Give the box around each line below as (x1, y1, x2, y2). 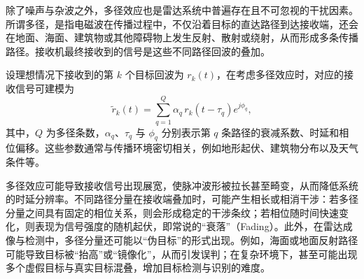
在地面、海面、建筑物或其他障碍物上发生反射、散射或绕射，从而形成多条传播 (6, 30, 358, 45)
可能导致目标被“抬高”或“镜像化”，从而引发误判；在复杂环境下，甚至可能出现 (6, 246, 358, 261)
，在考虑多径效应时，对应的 (216, 67, 344, 82)
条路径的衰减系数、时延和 (221, 124, 339, 139)
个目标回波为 (125, 67, 184, 82)
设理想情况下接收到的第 (6, 67, 113, 82)
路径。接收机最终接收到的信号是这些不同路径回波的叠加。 (6, 43, 270, 58)
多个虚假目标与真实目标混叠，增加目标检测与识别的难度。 (6, 260, 270, 275)
